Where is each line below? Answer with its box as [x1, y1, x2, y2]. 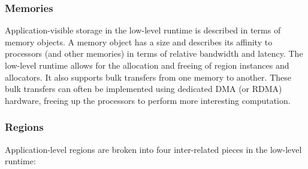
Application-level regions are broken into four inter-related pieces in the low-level [5, 143, 302, 155]
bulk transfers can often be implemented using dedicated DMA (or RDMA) [5, 82, 282, 95]
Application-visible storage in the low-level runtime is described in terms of [5, 24, 281, 36]
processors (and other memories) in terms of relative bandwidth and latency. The [5, 47, 303, 60]
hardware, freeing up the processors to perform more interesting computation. [5, 94, 291, 106]
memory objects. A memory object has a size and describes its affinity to [5, 35, 273, 48]
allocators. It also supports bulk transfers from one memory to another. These [5, 70, 291, 83]
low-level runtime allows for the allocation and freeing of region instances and [5, 59, 289, 71]
